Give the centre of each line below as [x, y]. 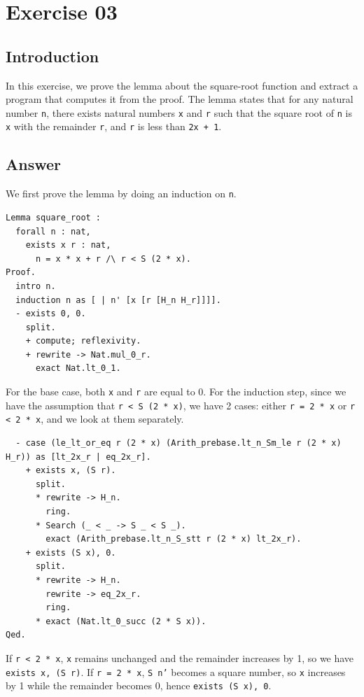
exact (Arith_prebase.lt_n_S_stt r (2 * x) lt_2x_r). [174, 539]
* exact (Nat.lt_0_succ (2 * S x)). [121, 621]
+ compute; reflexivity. [83, 341]
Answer [34, 164]
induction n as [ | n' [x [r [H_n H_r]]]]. [118, 300]
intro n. [36, 286]
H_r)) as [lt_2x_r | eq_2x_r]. [78, 457]
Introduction [52, 56]
